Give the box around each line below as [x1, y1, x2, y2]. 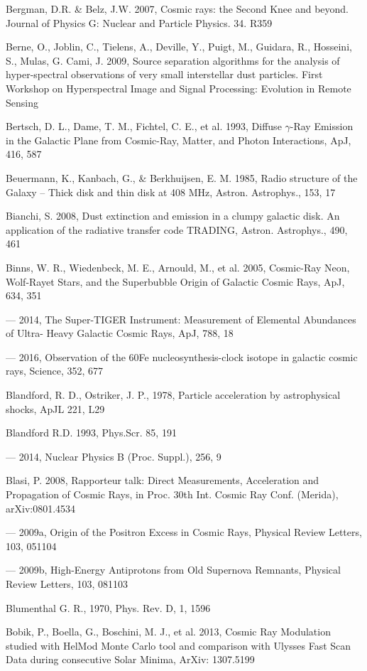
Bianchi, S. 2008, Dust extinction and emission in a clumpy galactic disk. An [6, 208, 340, 223]
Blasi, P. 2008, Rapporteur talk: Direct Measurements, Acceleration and [6, 473, 319, 488]
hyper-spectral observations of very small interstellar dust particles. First [6, 67, 323, 82]
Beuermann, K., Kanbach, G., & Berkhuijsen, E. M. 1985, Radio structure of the [6, 170, 358, 185]
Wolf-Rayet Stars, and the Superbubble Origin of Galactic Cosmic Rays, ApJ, [6, 274, 345, 289]
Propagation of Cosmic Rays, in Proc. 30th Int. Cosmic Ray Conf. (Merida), [6, 487, 339, 502]
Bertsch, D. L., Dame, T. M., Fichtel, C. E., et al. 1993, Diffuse [6, 119, 282, 134]
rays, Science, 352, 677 [6, 363, 103, 378]
